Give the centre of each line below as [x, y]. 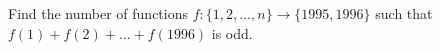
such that [404, 13]
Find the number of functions [98, 13]
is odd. [232, 32]
